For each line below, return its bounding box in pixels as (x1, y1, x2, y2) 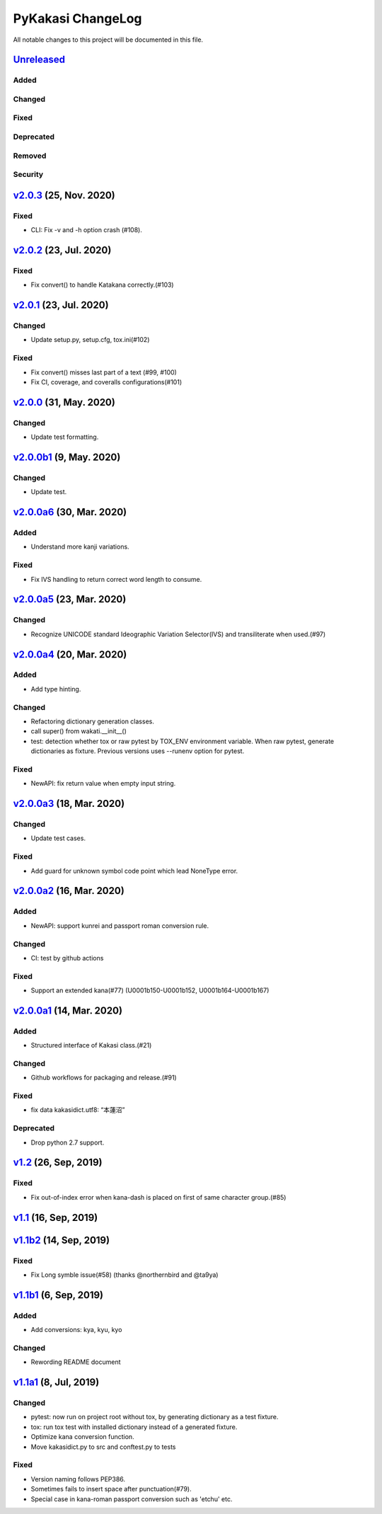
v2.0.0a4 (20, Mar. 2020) (13, 648, 127, 660)
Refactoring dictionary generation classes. (30, 717, 155, 726)
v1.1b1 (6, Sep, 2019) (13, 1289, 104, 1301)
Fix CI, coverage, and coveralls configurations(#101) (30, 377, 183, 386)
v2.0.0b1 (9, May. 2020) (13, 451, 121, 463)
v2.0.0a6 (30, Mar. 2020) (13, 506, 127, 518)
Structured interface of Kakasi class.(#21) (30, 1041, 152, 1050)
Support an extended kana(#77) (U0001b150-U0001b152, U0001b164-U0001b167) (30, 986, 270, 994)
